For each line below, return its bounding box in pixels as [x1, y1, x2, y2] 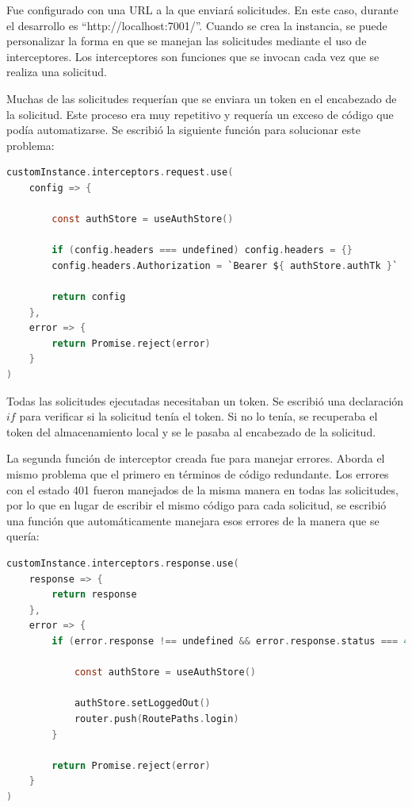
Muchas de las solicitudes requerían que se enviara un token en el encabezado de [6, 90, 397, 106]
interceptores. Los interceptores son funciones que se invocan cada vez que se [6, 48, 380, 64]
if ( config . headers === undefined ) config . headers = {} [51, 244, 353, 256]
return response [51, 589, 137, 601]
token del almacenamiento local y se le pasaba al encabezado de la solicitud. [6, 423, 376, 440]
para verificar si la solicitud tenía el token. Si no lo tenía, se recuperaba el [19, 408, 378, 425]
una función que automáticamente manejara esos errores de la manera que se [6, 512, 380, 528]
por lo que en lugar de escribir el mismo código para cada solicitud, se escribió [6, 497, 387, 513]
